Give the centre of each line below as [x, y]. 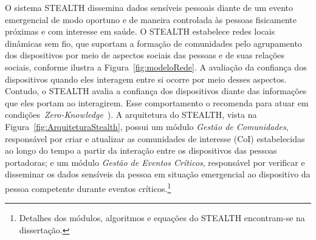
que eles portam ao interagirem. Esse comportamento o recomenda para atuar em [157, 102]
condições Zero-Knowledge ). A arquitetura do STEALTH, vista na [131, 115]
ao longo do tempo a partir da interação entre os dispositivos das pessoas [141, 150]
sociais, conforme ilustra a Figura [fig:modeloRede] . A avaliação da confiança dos [156, 67]
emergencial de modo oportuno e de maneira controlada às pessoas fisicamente [151, 19]
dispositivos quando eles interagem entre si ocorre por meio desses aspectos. [146, 79]
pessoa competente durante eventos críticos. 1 [88, 187]
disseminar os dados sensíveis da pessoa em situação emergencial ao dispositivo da [158, 174]
